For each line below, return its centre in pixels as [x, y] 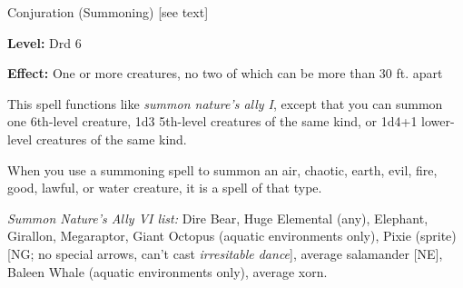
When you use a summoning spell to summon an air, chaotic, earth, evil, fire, [222, 169]
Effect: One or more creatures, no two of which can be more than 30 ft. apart [225, 73]
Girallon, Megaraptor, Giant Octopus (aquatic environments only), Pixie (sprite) [232, 236]
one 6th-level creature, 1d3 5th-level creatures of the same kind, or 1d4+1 [212, 121]
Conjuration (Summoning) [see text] [108, 12]
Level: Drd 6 [44, 42]
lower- [438, 121]
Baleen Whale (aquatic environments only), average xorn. [167, 271]
